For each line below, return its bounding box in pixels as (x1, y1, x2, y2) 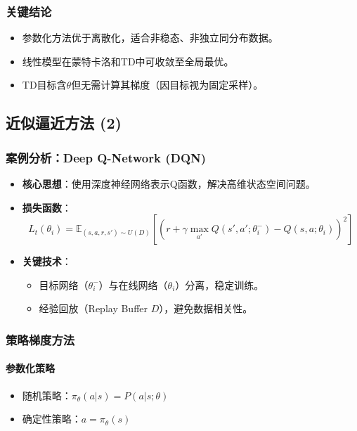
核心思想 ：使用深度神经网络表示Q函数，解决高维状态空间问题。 (22, 176, 316, 191)
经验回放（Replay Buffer (39, 301, 148, 316)
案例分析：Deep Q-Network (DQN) (6, 148, 207, 166)
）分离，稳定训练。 (175, 277, 264, 292)
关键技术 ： (22, 254, 72, 269)
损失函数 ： (22, 200, 72, 214)
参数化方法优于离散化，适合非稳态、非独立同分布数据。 (22, 30, 278, 45)
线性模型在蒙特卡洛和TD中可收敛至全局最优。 (22, 53, 234, 68)
